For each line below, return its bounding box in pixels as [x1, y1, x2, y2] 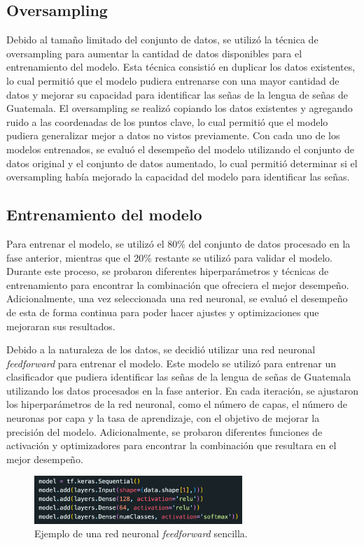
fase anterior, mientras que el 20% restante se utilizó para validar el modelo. [6, 250, 333, 264]
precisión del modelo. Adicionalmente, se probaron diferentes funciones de [6, 424, 323, 439]
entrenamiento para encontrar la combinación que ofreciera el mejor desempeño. [6, 277, 349, 292]
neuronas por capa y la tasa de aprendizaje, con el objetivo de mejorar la [6, 411, 320, 425]
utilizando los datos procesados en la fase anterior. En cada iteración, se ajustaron [6, 383, 358, 397]
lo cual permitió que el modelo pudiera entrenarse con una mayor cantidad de [6, 73, 339, 87]
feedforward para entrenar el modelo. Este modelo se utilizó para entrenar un [6, 355, 336, 370]
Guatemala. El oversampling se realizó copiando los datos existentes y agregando [6, 101, 353, 115]
